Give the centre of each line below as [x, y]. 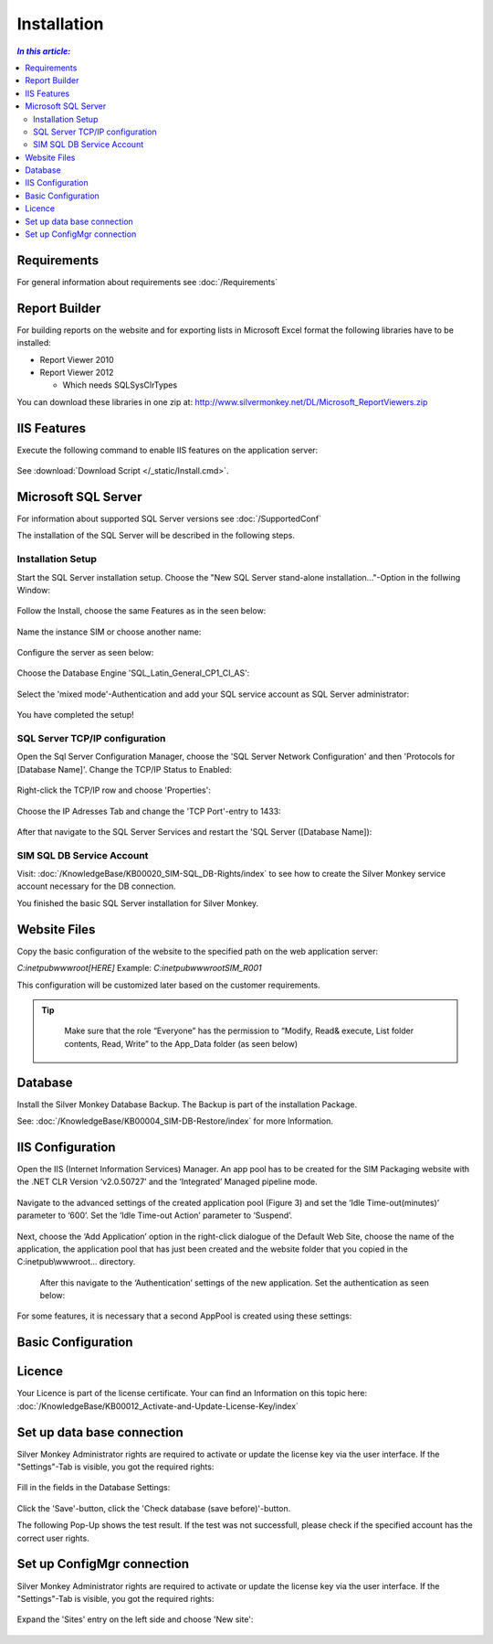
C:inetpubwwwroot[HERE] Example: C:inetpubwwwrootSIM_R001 [139, 968]
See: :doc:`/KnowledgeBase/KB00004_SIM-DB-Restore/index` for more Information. [175, 1121]
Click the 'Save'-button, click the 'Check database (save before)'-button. [154, 1508]
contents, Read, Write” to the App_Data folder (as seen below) [181, 1043]
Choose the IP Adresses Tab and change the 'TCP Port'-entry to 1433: [149, 811]
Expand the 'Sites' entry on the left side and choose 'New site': [135, 1619]
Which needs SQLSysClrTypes [120, 385]
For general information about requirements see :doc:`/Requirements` [147, 282]
